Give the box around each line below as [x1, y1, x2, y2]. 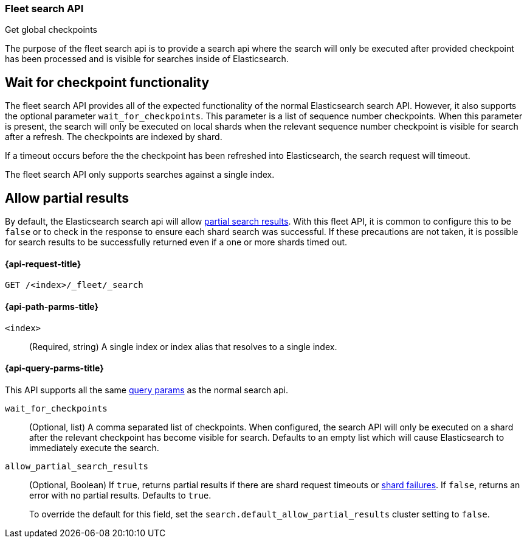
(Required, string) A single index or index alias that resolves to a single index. [29, 341, 337, 352]
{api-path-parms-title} [5, 301, 99, 312]
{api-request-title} [5, 258, 81, 269]
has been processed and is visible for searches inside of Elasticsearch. [5, 54, 289, 65]
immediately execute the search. [29, 442, 159, 453]
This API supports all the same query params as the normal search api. [5, 384, 288, 395]
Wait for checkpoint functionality [5, 74, 210, 90]
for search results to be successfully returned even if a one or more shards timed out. [5, 237, 348, 248]
